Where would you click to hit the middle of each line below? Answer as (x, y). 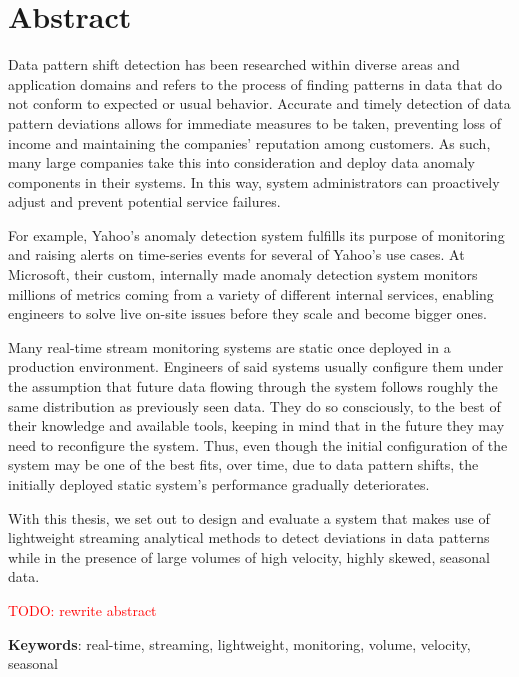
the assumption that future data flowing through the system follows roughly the (253, 386)
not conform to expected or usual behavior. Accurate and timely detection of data (259, 103)
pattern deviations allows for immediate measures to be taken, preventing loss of (254, 122)
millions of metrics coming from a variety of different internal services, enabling (251, 293)
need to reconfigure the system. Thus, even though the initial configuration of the (258, 444)
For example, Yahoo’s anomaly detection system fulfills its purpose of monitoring (256, 234)
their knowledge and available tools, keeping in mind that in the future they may (256, 425)
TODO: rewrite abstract (82, 609)
